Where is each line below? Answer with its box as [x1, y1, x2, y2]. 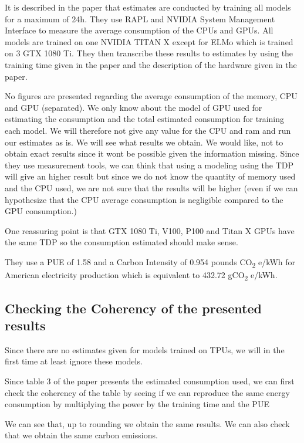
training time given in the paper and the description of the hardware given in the [5, 58, 297, 70]
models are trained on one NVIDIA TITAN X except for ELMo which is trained [5, 35, 293, 48]
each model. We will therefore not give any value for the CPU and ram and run [5, 124, 291, 136]
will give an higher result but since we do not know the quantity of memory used [5, 170, 296, 182]
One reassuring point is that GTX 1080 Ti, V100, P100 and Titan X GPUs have [5, 224, 295, 236]
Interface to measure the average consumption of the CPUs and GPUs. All [5, 24, 273, 36]
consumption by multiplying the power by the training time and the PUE [5, 398, 269, 410]
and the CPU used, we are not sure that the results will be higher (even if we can [5, 181, 298, 194]
